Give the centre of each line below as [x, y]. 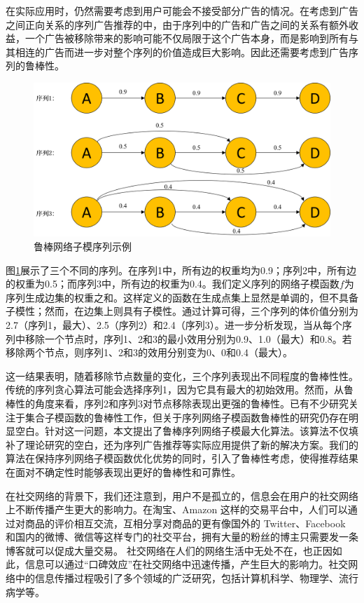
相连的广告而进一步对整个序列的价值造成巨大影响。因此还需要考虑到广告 [182, 52]
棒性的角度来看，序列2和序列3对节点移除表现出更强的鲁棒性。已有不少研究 [177, 403]
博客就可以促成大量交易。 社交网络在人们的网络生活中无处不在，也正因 [169, 550]
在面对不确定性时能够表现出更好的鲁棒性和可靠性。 [123, 472]
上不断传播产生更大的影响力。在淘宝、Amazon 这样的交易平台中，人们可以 [177, 509]
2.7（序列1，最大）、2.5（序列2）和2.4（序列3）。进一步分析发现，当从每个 [174, 324]
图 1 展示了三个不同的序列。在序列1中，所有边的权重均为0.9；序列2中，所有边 [181, 270]
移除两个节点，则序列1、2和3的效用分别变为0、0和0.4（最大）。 [149, 352]
